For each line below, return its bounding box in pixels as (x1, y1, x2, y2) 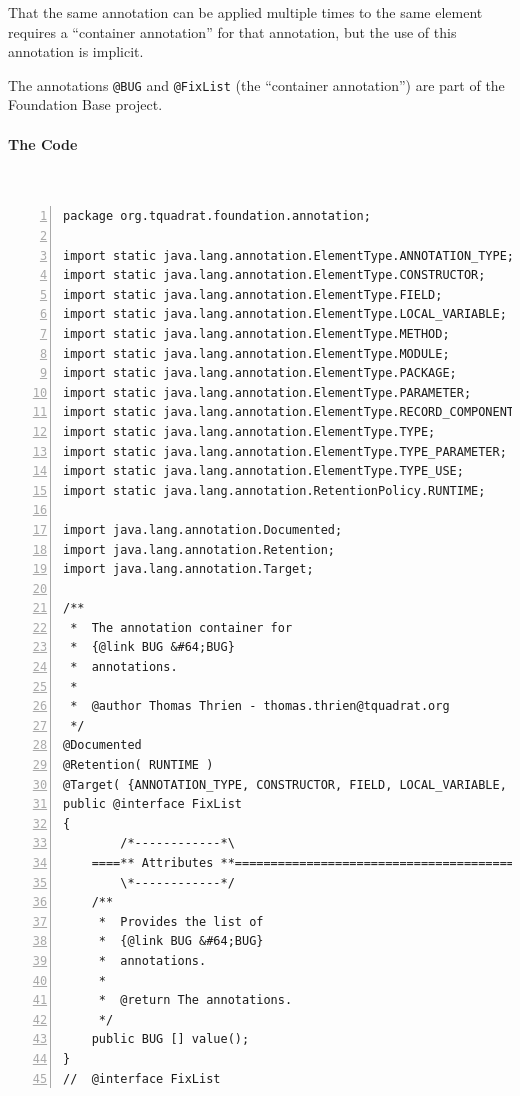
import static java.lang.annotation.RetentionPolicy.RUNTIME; (63, 483, 486, 498)
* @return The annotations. (98, 993, 293, 1008)
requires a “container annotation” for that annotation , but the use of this (8, 21, 457, 42)
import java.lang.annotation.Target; (63, 562, 314, 577)
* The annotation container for (70, 620, 293, 635)
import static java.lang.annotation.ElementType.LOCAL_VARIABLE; (63, 307, 507, 322)
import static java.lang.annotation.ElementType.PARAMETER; (63, 385, 472, 400)
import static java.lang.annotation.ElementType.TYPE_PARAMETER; (63, 444, 507, 459)
